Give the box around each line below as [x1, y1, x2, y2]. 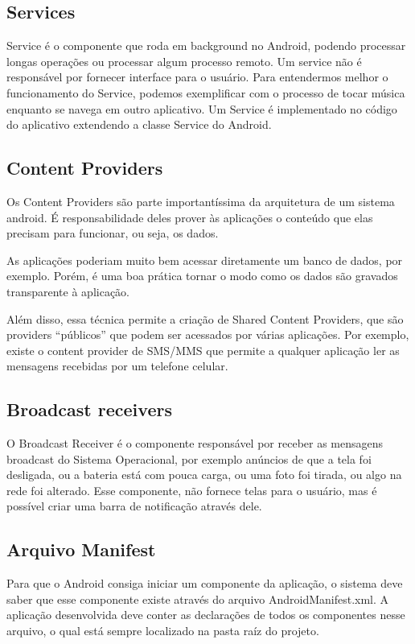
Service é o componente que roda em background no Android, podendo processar [6, 37, 406, 54]
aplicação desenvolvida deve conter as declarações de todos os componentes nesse [6, 606, 405, 623]
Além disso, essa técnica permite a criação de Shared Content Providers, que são [6, 310, 404, 327]
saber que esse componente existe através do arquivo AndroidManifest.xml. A [6, 590, 389, 607]
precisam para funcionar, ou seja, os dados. [6, 225, 219, 242]
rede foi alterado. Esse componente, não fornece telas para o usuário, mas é [6, 481, 377, 498]
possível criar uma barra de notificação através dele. [6, 497, 262, 514]
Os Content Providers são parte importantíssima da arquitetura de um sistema [6, 192, 395, 209]
